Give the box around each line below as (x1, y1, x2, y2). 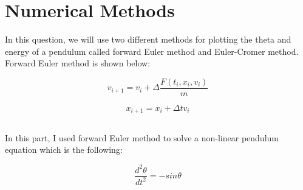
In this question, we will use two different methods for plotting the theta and (5, 33, 291, 46)
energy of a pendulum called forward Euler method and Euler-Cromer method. (5, 44, 299, 57)
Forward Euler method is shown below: (5, 57, 151, 69)
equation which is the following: (5, 143, 123, 156)
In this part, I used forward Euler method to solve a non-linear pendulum (5, 131, 279, 144)
